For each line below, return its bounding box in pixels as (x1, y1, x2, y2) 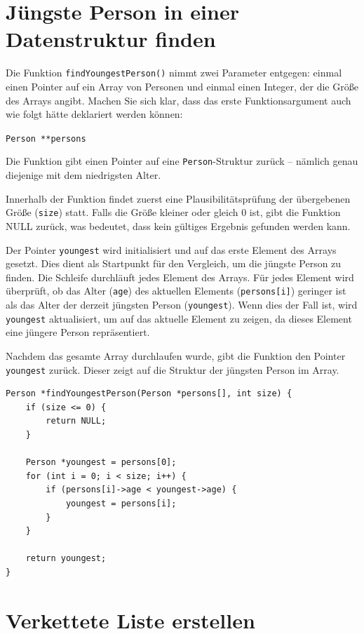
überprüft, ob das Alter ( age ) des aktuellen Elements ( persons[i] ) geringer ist (6, 283, 346, 298)
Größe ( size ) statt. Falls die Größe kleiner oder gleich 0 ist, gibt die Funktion (6, 205, 341, 220)
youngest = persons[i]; (65, 498, 177, 508)
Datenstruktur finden (6, 25, 216, 53)
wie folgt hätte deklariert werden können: (6, 107, 183, 121)
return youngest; (25, 553, 107, 564)
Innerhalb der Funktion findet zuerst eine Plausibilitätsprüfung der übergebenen (6, 191, 351, 205)
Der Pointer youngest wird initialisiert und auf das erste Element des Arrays (6, 242, 337, 257)
